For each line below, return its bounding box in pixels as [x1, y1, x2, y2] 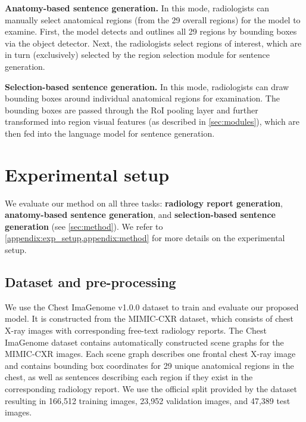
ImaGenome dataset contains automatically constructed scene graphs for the [5, 335, 284, 348]
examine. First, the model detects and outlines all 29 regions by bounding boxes [5, 25, 297, 38]
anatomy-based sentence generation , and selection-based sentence [5, 208, 276, 221]
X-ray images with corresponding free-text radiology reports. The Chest [5, 324, 267, 337]
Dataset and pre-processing [5, 273, 176, 291]
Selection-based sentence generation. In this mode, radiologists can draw [5, 80, 289, 93]
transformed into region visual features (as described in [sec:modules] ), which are [5, 115, 300, 128]
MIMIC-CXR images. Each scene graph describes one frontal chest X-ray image [5, 347, 296, 360]
